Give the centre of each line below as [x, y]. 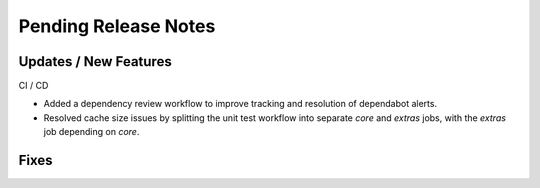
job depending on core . [91, 132]
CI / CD [33, 86]
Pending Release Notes [117, 26]
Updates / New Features [95, 61]
